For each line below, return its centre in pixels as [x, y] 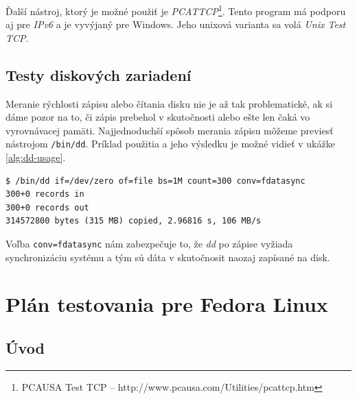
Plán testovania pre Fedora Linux [167, 304]
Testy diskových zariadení [99, 74]
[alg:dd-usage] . [36, 157]
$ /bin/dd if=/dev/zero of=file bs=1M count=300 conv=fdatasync [156, 181]
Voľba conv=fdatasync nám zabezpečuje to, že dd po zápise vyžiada [149, 244]
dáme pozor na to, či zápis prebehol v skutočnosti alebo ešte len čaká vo [158, 117]
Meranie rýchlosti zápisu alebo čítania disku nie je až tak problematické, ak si [169, 103]
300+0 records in [45, 194]
